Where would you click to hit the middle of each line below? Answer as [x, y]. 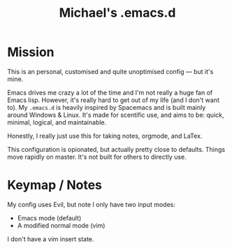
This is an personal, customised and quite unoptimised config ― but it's [110, 71]
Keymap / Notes [55, 185]
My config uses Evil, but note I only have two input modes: [92, 204]
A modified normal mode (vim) [61, 225]
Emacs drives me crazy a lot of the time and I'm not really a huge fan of [110, 92]
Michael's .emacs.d [117, 13]
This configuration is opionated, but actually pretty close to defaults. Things [116, 149]
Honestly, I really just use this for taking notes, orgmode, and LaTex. [105, 136]
